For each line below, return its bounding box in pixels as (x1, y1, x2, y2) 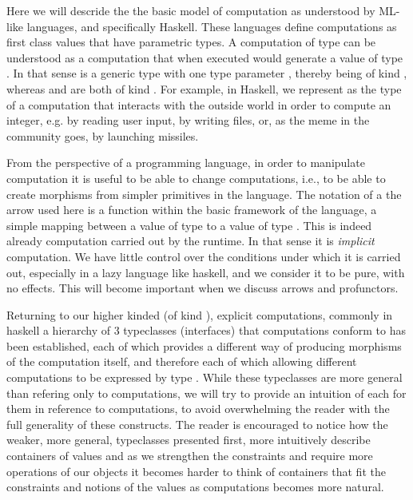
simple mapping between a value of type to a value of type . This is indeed (6, 216, 372, 233)
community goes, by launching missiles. (6, 127, 199, 144)
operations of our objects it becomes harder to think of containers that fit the (6, 462, 386, 479)
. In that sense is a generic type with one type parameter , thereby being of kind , (6, 65, 407, 81)
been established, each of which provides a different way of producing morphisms (6, 337, 402, 354)
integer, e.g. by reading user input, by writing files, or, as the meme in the (6, 112, 370, 129)
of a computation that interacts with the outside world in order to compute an (6, 96, 391, 113)
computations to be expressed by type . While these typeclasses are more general (6, 369, 403, 386)
